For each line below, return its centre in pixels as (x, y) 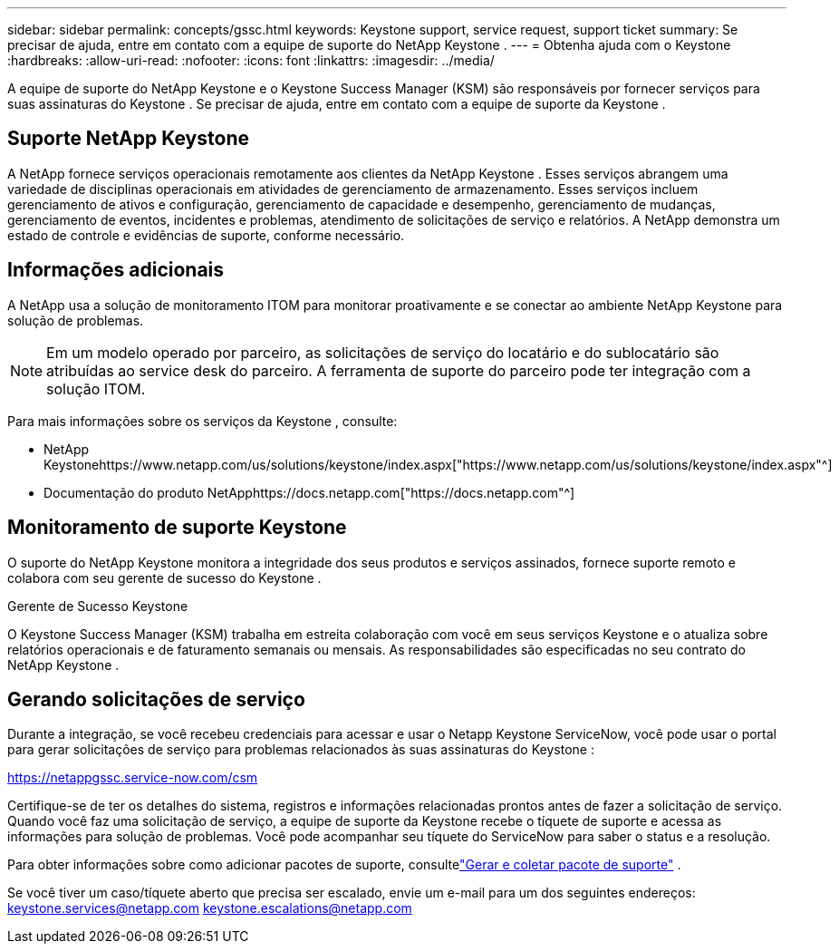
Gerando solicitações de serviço (156, 699)
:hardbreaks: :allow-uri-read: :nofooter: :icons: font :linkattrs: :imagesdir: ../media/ (251, 60)
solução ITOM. (96, 388)
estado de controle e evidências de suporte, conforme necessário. (206, 235)
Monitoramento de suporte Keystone (177, 528)
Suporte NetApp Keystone (128, 139)
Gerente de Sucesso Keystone (98, 606)
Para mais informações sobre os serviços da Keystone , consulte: (203, 421)
